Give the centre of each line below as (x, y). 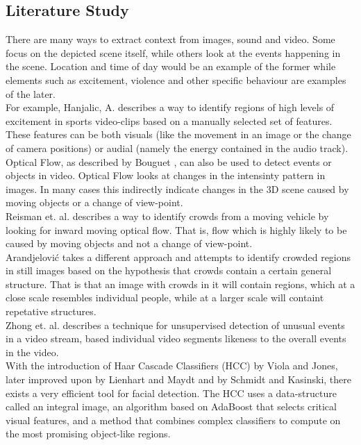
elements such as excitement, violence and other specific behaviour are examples (176, 79)
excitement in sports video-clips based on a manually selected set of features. (169, 120)
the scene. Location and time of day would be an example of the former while (171, 66)
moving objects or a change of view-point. (94, 202)
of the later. (31, 93)
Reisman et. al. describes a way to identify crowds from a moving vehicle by (167, 216)
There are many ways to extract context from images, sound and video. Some (170, 39)
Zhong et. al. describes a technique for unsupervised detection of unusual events (175, 325)
